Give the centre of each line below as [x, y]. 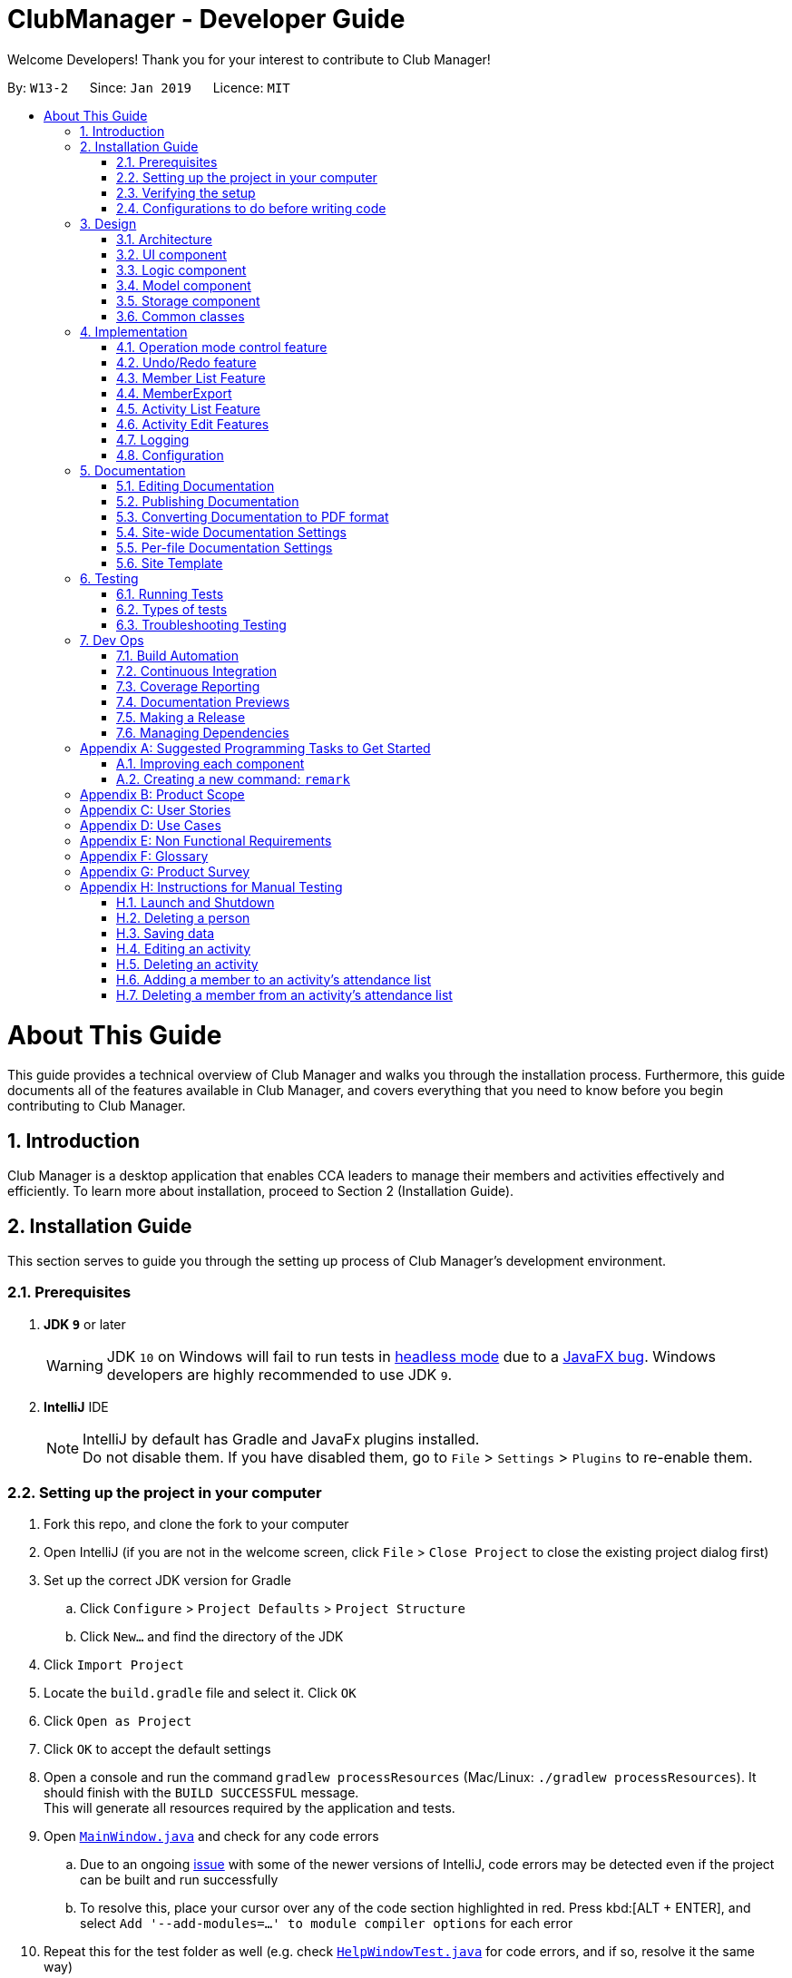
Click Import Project [114, 1665]
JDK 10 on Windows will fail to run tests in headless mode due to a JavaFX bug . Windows [411, 1356]
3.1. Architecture [164, 239]
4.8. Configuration [170, 455]
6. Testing [109, 578]
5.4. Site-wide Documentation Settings [231, 532]
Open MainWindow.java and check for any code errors [211, 1836]
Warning [75, 1365]
